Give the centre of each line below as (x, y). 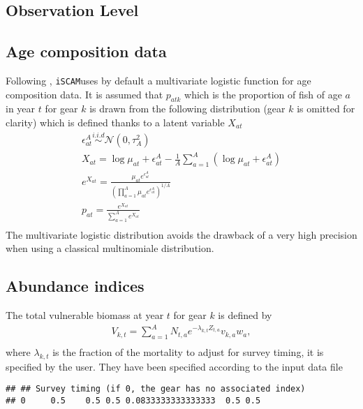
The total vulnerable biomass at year (85, 315)
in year (21, 109)
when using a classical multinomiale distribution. (110, 248)
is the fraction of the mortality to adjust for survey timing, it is (188, 352)
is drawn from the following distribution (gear (187, 109)
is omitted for (326, 109)
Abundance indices (75, 286)
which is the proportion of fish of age (263, 94)
